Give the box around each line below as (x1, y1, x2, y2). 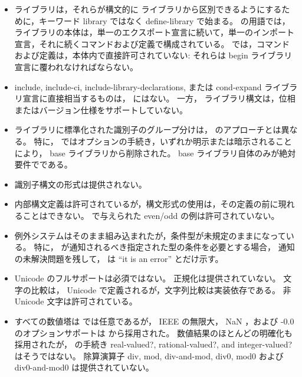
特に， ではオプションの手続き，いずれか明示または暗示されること (34, 135, 292, 147)
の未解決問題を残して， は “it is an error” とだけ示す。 (14, 252, 224, 264)
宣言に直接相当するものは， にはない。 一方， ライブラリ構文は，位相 (22, 92, 296, 104)
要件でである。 (14, 158, 73, 171)
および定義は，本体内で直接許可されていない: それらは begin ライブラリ (14, 49, 293, 61)
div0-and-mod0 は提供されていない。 (14, 361, 154, 373)
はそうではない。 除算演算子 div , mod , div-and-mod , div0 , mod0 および (14, 349, 284, 362)
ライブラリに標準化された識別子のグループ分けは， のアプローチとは (14, 123, 281, 136)
